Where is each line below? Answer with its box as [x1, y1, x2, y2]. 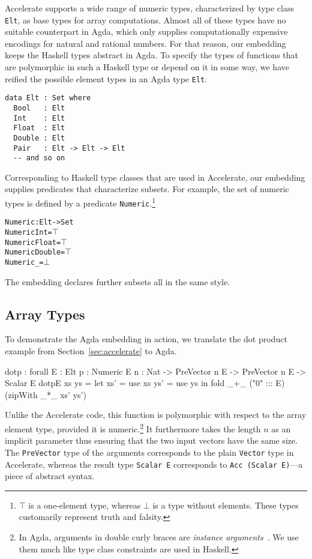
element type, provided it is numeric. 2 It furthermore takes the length [5, 421, 261, 435]
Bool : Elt [13, 103, 65, 112]
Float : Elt [13, 124, 65, 133]
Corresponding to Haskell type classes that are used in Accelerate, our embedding [5, 171, 305, 183]
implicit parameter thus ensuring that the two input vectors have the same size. [5, 434, 298, 447]
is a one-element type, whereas [28, 498, 141, 511]
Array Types [5, 304, 85, 323]
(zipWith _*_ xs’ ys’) [5, 388, 86, 400]
